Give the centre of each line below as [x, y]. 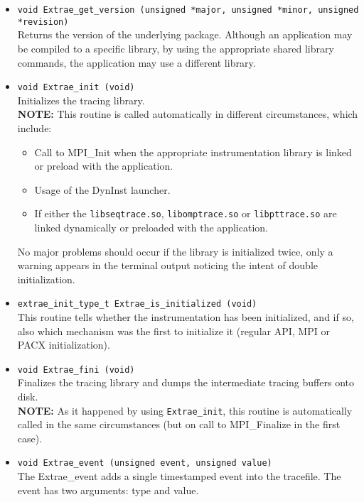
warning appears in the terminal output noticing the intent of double [167, 265]
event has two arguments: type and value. [108, 490]
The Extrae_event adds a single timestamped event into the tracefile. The [179, 476]
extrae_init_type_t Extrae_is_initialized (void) [137, 304]
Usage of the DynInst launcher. [102, 189]
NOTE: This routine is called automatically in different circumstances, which [188, 114]
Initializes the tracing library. [81, 100]
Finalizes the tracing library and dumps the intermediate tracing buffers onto [186, 382]
